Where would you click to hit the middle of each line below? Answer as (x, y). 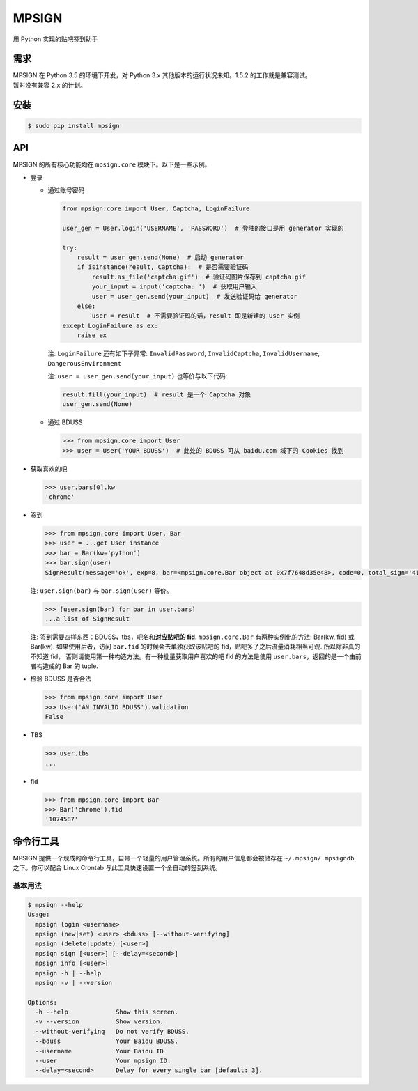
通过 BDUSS (65, 422)
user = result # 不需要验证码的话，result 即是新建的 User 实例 (195, 316)
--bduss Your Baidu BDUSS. (107, 1041)
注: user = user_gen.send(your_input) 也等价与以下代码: (138, 376)
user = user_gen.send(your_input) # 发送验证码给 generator (194, 296)
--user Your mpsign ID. (103, 1061)
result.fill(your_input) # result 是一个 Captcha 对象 (157, 394)
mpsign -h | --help (68, 973)
